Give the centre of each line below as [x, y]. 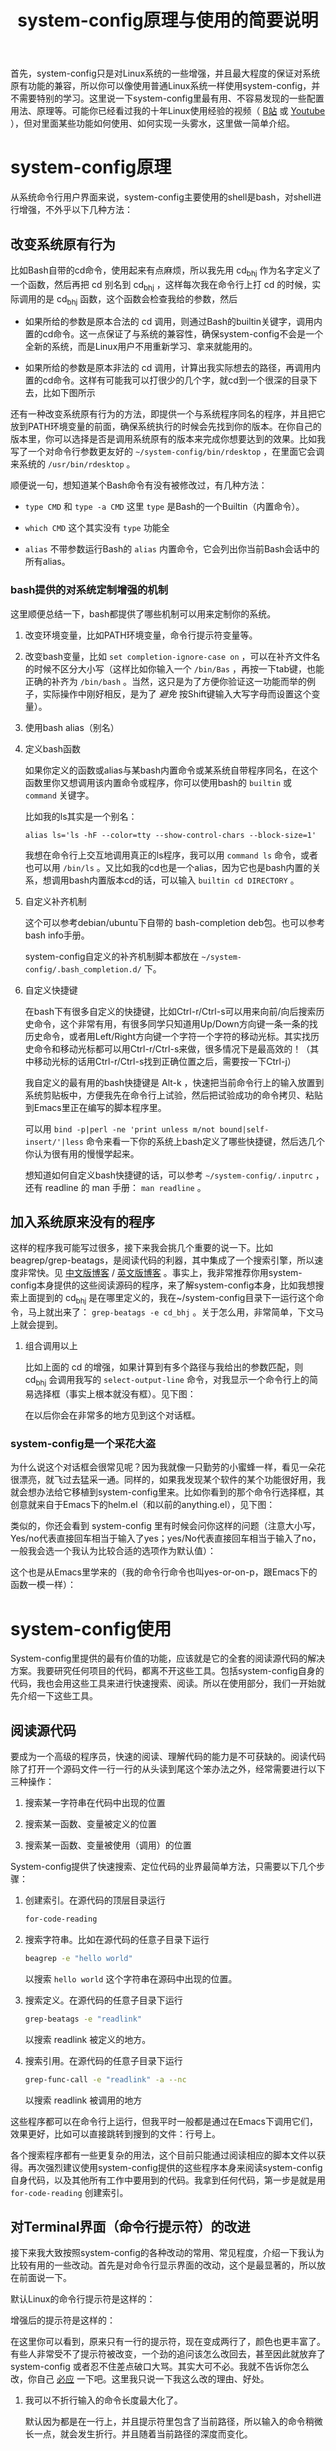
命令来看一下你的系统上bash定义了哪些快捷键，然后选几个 [205, 1141]
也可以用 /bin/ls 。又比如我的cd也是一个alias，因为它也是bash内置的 [168, 867]
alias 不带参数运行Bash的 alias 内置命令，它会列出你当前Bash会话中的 [172, 549]
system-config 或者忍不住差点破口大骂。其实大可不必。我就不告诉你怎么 [160, 2367]
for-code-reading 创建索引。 [69, 2192]
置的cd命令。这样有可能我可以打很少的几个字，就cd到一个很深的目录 [166, 380]
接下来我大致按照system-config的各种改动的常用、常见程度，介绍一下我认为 [167, 2253]
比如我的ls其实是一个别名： [81, 816]
